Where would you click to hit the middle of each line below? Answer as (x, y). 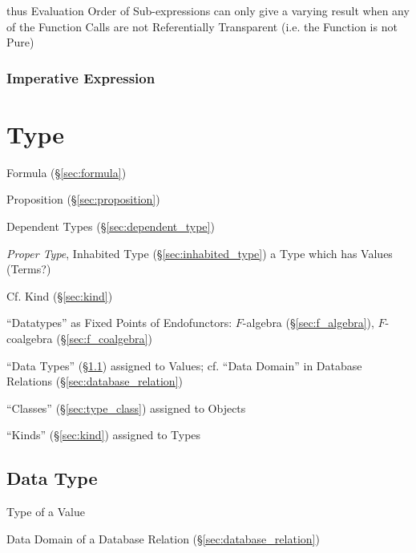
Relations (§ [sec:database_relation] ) (95, 381)
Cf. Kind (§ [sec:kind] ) (60, 295)
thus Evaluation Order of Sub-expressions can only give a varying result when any (208, 10)
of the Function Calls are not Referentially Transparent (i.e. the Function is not (202, 26)
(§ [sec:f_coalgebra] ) (104, 338)
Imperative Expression (81, 77)
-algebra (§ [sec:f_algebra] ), (308, 323)
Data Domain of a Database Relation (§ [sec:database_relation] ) (163, 538)
